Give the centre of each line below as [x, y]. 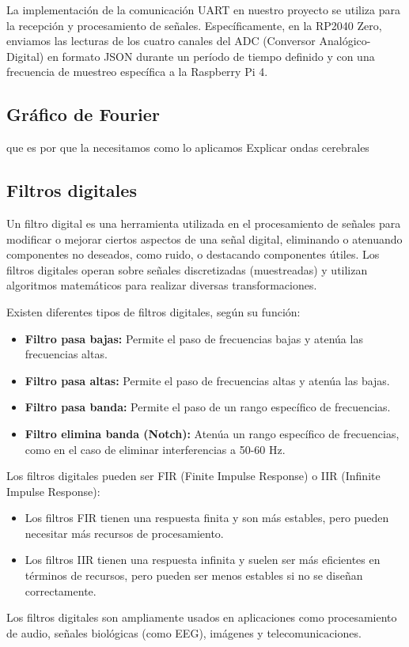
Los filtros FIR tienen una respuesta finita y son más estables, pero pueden [207, 518]
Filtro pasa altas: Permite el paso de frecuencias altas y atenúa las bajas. [207, 380]
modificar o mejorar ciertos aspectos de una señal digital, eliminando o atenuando [204, 238]
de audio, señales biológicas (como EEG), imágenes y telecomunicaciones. [184, 632]
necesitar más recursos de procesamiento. [124, 533]
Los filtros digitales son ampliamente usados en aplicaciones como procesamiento [202, 617]
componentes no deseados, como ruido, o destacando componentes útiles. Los [193, 254]
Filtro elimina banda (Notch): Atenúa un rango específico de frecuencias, [212, 433]
